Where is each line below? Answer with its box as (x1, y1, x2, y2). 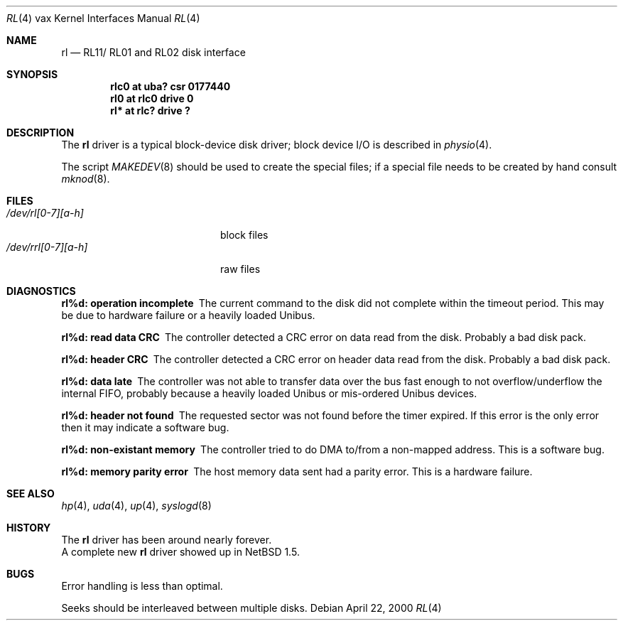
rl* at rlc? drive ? (110, 104, 190, 117)
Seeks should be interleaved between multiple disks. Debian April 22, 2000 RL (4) (61, 602, 442, 614)
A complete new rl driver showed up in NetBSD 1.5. (61, 546, 300, 558)
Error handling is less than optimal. (61, 580, 223, 592)
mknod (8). (61, 173, 110, 185)
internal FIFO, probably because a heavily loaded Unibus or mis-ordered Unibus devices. (61, 387, 477, 399)
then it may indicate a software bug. (61, 421, 229, 433)
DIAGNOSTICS (6, 285, 76, 297)
